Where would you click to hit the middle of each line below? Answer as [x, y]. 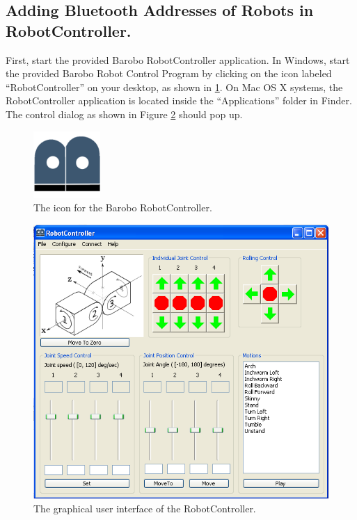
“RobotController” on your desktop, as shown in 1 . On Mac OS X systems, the [174, 87]
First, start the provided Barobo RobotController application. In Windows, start [178, 59]
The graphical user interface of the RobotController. [145, 508]
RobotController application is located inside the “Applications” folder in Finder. [179, 100]
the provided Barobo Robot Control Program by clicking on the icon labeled [169, 73]
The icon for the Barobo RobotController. [123, 208]
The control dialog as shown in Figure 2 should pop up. [124, 114]
